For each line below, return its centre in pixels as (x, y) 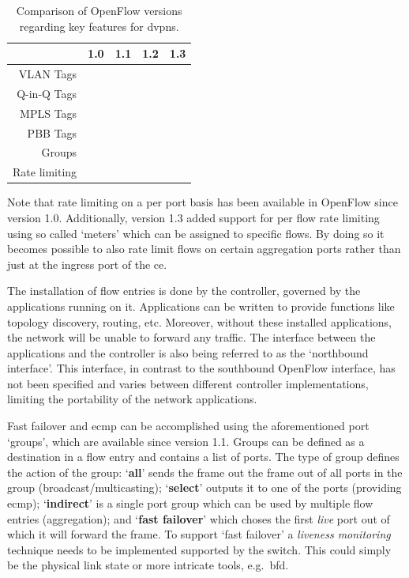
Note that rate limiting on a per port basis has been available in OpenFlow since (203, 202)
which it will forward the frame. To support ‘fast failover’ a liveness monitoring (199, 534)
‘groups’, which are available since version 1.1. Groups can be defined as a (186, 441)
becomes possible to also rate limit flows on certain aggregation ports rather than (204, 249)
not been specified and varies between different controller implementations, (188, 383)
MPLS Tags (49, 113)
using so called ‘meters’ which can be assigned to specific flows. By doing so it (196, 233)
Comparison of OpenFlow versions (99, 10)
